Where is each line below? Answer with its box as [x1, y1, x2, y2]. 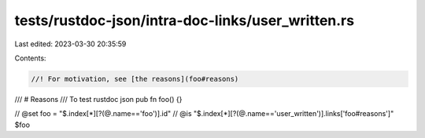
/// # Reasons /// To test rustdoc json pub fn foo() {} [14, 94, 183, 103]
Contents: [14, 53, 46, 63]
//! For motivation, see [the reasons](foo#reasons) [31, 74, 239, 83]
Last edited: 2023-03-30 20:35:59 [14, 39, 127, 49]
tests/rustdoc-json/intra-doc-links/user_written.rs [14, 12, 354, 29]
